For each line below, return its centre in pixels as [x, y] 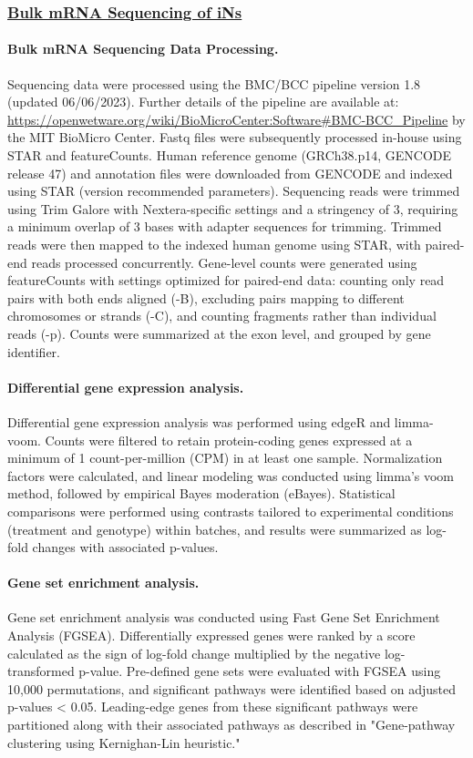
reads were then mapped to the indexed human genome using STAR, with [214, 244]
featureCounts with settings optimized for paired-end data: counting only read [226, 280]
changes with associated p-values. [125, 547]
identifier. [34, 351]
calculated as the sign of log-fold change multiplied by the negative [194, 653]
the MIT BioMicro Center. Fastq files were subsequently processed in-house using [235, 137]
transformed [41, 671]
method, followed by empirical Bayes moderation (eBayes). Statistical [201, 493]
